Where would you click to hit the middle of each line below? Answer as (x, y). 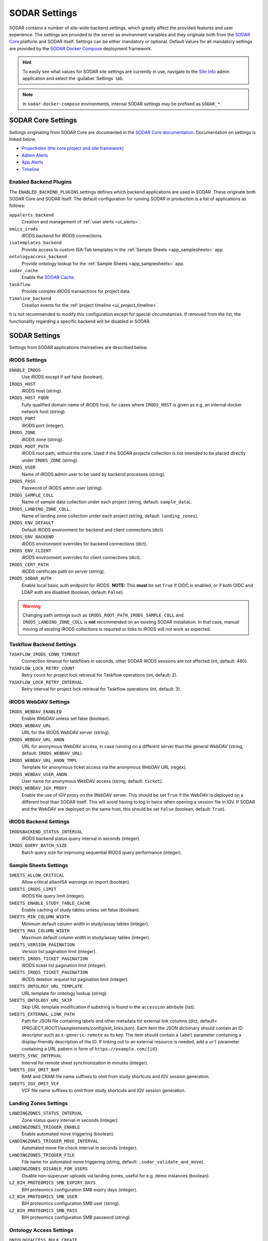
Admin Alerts (35, 155)
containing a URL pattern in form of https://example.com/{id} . (90, 1049)
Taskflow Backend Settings (43, 644)
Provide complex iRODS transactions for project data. (76, 291)
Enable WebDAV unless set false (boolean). (66, 719)
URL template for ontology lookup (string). (65, 993)
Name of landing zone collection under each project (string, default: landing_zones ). (110, 516)
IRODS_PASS (22, 481)
